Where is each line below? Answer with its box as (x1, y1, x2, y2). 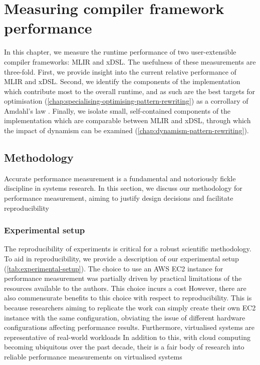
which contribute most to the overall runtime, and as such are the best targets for (4, 86, 255, 96)
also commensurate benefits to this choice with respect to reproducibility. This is (4, 292, 252, 303)
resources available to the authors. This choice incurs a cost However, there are (4, 282, 246, 293)
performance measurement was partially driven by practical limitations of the (4, 273, 242, 283)
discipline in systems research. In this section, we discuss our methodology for (4, 183, 242, 193)
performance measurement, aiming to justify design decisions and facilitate (4, 193, 233, 203)
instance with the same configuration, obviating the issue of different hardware (4, 312, 245, 322)
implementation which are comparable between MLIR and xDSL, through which (4, 115, 251, 126)
